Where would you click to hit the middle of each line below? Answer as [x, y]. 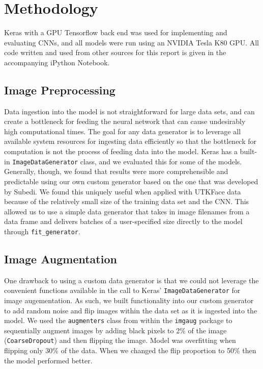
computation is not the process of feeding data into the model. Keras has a [121, 151]
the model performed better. [48, 360]
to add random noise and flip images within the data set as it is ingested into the [131, 310]
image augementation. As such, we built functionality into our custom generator [129, 300]
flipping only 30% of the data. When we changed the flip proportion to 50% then [130, 350]
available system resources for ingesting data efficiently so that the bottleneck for [130, 141]
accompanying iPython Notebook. [57, 62]
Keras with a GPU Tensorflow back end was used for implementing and [116, 32]
